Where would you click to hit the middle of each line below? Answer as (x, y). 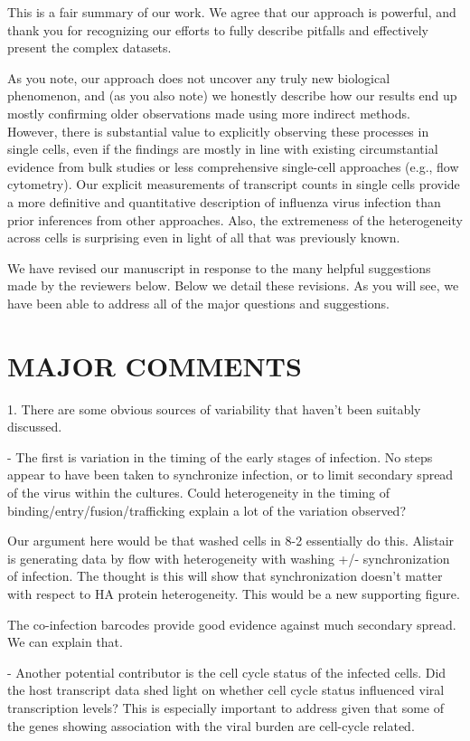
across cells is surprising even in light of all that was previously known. (204, 237)
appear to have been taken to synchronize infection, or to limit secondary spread (230, 475)
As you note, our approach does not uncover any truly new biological (199, 77)
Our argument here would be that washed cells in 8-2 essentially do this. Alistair (231, 541)
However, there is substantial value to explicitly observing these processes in (218, 131)
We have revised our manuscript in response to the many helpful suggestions (219, 267)
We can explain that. (65, 642)
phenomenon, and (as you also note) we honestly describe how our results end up (232, 95)
